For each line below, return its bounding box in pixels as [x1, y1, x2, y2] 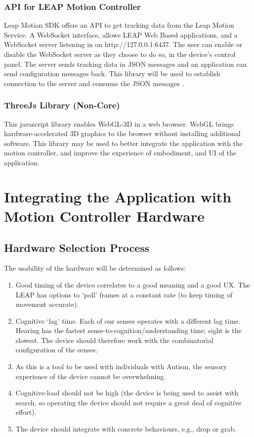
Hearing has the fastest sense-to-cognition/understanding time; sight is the [15, 325, 242, 336]
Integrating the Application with [4, 186, 232, 206]
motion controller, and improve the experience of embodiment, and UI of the [4, 147, 236, 158]
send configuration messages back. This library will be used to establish [4, 68, 220, 79]
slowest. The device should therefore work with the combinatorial [15, 335, 213, 345]
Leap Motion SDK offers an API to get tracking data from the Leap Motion [4, 20, 234, 30]
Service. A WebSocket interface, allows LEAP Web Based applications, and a [4, 29, 238, 40]
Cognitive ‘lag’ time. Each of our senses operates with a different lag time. [15, 315, 241, 326]
